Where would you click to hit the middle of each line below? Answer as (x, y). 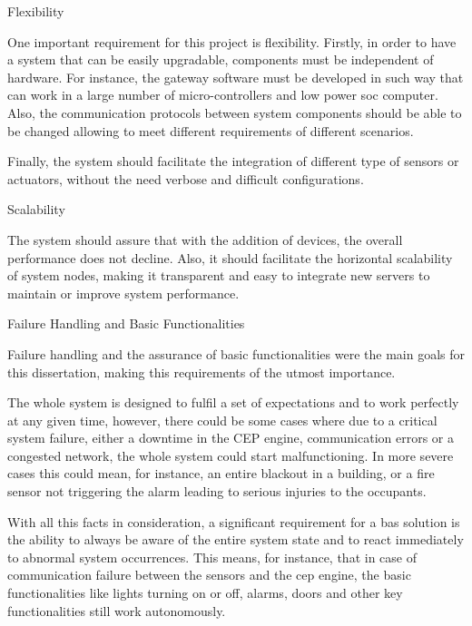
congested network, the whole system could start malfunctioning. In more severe (231, 455)
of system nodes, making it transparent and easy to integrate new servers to (219, 275)
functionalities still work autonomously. (117, 610)
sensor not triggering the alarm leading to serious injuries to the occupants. (217, 491)
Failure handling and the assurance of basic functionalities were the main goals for (236, 353)
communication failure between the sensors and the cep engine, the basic (209, 575)
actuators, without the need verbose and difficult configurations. (186, 178)
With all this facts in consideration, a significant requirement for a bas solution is (234, 521)
